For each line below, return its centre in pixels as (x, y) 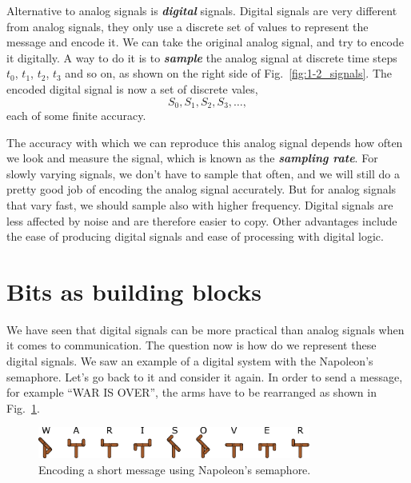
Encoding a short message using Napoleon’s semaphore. (175, 469)
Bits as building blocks (134, 291)
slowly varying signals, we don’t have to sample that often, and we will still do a (203, 173)
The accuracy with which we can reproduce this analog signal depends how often (205, 142)
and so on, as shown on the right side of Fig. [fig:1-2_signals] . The (229, 73)
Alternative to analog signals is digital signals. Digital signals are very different (202, 10)
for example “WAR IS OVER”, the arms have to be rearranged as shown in (192, 392)
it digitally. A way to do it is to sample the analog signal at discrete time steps (202, 57)
